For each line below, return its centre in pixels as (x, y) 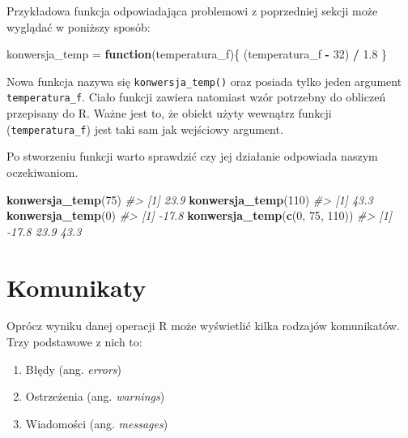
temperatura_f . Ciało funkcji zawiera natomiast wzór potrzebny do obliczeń (196, 97)
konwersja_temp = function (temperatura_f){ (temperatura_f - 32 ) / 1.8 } (197, 54)
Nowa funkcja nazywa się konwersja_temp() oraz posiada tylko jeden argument (204, 81)
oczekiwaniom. (42, 172)
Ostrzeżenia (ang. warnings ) (95, 396)
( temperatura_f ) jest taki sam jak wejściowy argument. (145, 129)
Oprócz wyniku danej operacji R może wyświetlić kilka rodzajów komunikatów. (203, 326)
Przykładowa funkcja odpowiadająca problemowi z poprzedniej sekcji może (192, 11)
